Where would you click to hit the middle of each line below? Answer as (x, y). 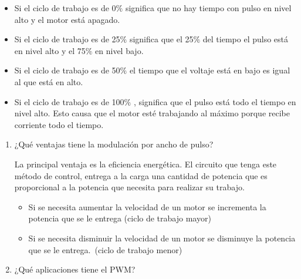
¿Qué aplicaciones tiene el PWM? (75, 269)
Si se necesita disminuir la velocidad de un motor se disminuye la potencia (162, 238)
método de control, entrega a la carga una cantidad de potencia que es (141, 175)
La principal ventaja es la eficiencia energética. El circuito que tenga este (146, 164)
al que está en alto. (49, 81)
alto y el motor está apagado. (67, 19)
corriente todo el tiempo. (59, 124)
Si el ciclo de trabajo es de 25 (67, 39)
